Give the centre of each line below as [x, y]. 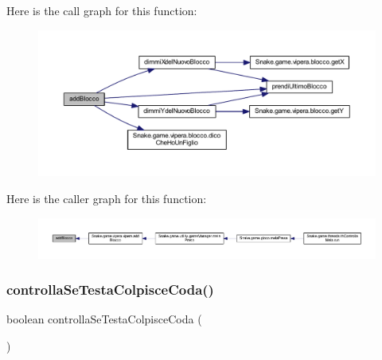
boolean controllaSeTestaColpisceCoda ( [104, 319]
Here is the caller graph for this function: [107, 199]
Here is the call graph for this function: [102, 10]
